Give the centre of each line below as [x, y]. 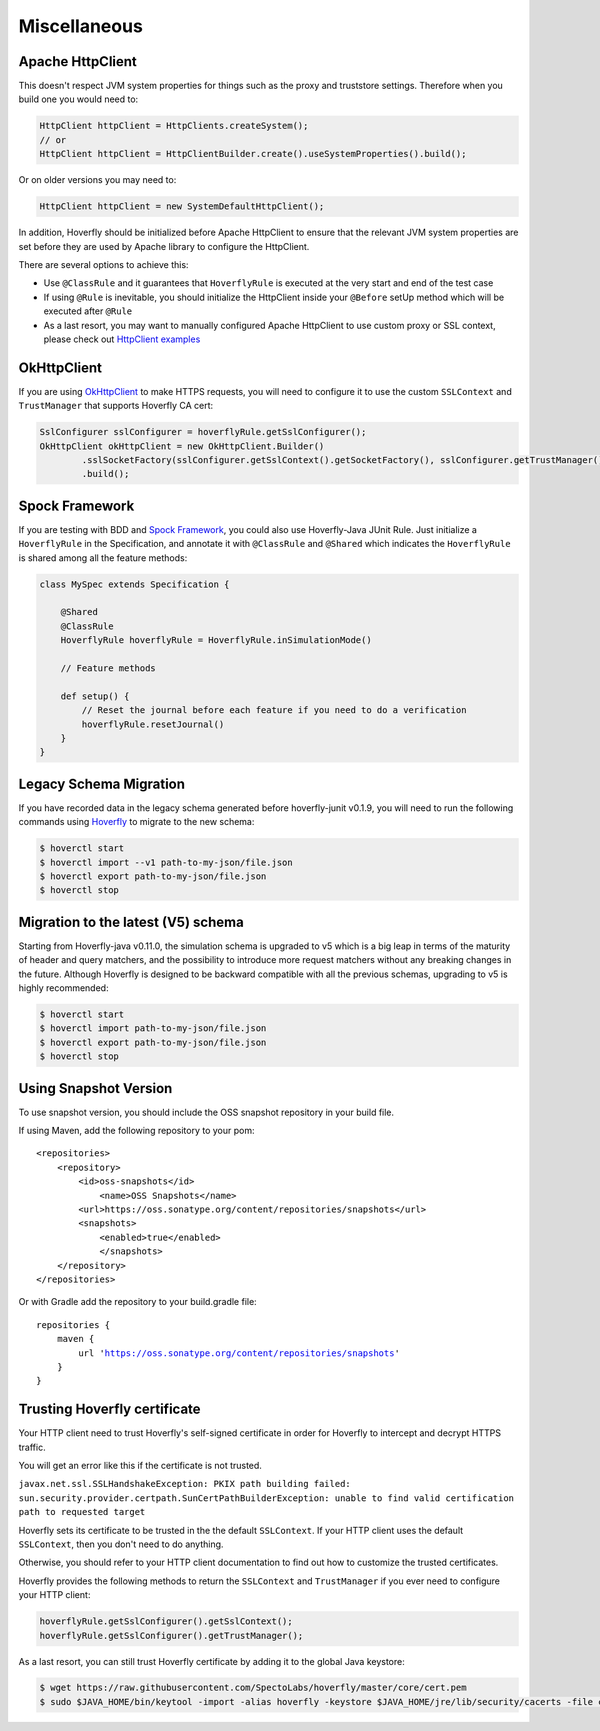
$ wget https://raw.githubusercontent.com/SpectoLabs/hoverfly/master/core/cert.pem [253, 1688]
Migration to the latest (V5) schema [131, 921]
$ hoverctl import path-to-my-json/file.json [153, 1028]
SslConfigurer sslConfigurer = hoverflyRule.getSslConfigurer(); [203, 432]
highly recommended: [63, 988]
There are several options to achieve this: [103, 264]
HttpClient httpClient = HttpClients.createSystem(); [174, 126]
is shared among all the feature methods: [103, 557]
